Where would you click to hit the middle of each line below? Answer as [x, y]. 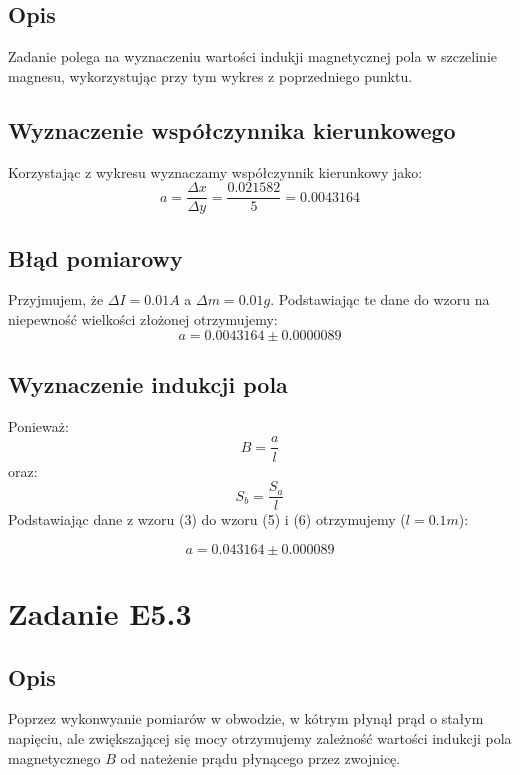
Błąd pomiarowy [95, 257]
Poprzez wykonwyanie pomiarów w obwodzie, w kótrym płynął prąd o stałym [246, 718]
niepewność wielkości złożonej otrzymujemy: [143, 319]
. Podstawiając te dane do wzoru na [380, 299]
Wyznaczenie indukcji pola [148, 384]
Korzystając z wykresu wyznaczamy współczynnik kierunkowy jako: [215, 171]
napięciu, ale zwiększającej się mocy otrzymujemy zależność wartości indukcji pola [260, 737]
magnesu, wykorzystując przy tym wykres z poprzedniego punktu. [210, 75]
